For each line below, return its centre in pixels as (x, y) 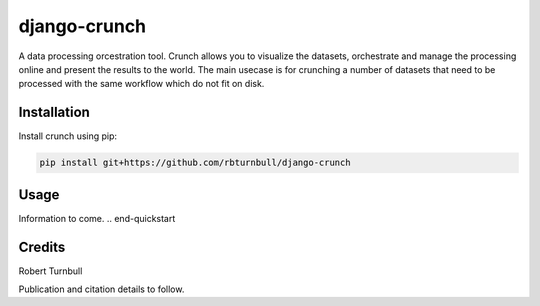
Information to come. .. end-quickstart (97, 218)
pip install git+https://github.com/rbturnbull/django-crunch (195, 163)
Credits (42, 246)
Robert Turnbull (50, 271)
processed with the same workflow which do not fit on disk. (141, 84)
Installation (54, 112)
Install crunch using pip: (68, 136)
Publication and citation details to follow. (101, 289)
